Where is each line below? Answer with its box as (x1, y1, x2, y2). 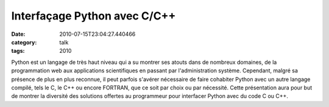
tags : (11, 47, 25, 55)
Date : (11, 30, 26, 38)
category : (11, 38, 37, 46)
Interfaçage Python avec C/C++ (11, 9, 176, 22)
